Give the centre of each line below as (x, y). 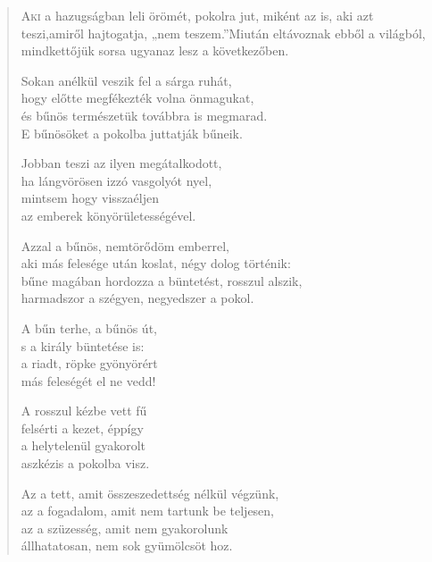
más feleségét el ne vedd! (88, 380)
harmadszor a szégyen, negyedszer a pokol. (137, 298)
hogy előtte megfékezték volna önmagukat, (137, 98)
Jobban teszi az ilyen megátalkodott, (121, 163)
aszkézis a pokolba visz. (85, 463)
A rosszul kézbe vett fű (84, 411)
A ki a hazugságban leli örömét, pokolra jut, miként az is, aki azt (197, 15)
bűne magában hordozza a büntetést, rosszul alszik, (162, 280)
